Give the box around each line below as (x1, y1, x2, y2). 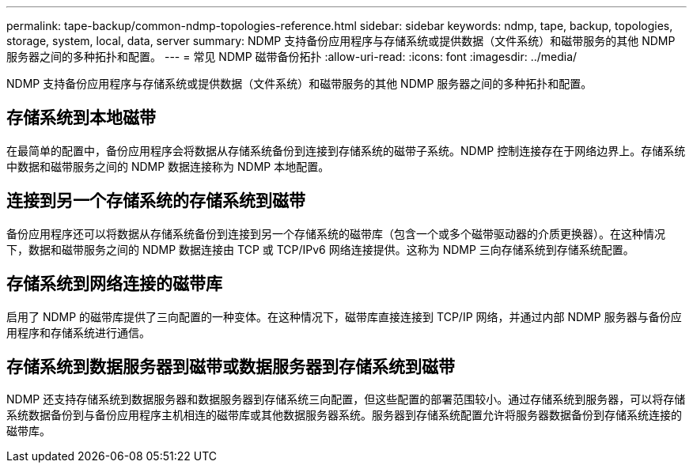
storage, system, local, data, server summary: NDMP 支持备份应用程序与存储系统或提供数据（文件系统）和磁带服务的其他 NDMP (6, 34, 676, 47)
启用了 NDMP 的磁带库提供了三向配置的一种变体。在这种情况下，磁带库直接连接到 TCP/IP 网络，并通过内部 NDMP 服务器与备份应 (6, 309, 682, 323)
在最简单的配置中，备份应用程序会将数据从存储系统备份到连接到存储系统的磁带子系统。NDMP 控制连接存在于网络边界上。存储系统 (6, 143, 686, 157)
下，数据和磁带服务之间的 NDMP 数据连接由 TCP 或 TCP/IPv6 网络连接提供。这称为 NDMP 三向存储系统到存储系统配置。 (6, 242, 634, 256)
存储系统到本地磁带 (6, 108, 156, 128)
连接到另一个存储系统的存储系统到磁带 (6, 191, 305, 211)
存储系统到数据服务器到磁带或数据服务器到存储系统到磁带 (6, 356, 455, 376)
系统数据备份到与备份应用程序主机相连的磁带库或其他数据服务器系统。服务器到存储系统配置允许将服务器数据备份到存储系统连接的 (6, 408, 682, 422)
